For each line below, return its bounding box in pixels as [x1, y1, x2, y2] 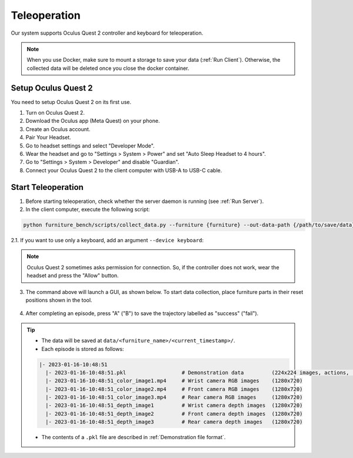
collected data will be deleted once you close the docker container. [26, 65, 189, 72]
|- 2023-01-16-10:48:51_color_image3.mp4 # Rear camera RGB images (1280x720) [45, 394, 303, 401]
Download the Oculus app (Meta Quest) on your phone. [25, 118, 160, 125]
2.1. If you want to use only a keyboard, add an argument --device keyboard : [11, 237, 204, 244]
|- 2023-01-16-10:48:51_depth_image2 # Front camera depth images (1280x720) [45, 410, 303, 417]
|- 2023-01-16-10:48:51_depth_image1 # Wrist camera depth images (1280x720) [45, 402, 303, 409]
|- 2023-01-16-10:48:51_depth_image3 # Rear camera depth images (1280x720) [45, 419, 303, 426]
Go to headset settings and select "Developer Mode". [25, 142, 155, 149]
